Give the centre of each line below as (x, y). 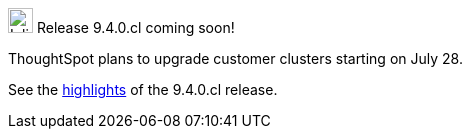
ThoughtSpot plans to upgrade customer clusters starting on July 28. (235, 58)
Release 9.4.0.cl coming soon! (135, 27)
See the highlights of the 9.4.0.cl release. (143, 89)
